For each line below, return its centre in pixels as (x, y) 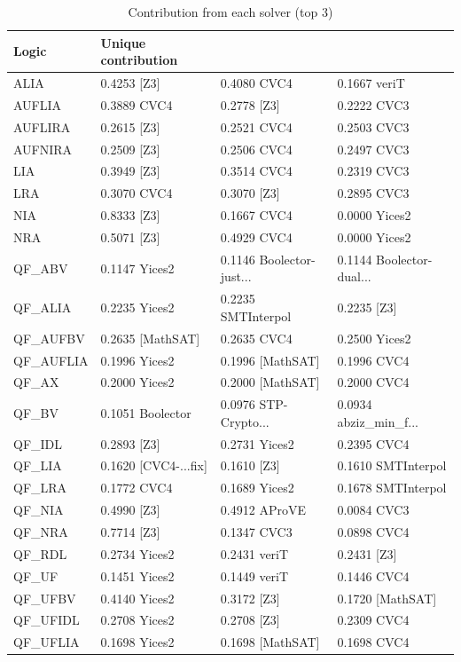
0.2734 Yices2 (137, 553)
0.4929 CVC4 (256, 236)
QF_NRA (41, 532)
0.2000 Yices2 (137, 382)
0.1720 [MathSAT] (387, 598)
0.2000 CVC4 (373, 382)
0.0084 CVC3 (373, 510)
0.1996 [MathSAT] (270, 360)
